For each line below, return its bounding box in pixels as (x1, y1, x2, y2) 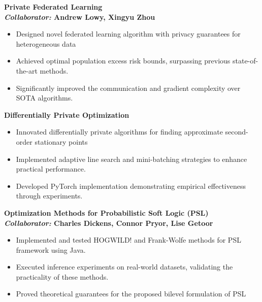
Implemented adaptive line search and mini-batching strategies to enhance (16, 153, 247, 164)
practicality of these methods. (16, 271, 109, 282)
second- (225, 126, 248, 137)
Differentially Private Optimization (4, 109, 129, 120)
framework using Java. (16, 244, 86, 255)
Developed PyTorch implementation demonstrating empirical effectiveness (16, 180, 246, 191)
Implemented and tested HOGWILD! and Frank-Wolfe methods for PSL (16, 234, 241, 245)
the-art (16, 65, 38, 76)
